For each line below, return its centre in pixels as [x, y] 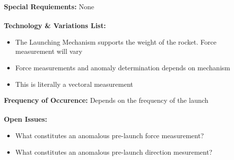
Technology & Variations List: [55, 25]
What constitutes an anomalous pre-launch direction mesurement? [114, 152]
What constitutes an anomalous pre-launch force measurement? [109, 135]
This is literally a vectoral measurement [74, 84]
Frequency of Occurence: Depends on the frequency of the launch [106, 100]
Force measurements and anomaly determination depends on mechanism [123, 67]
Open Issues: [26, 119]
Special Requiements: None [49, 6]
